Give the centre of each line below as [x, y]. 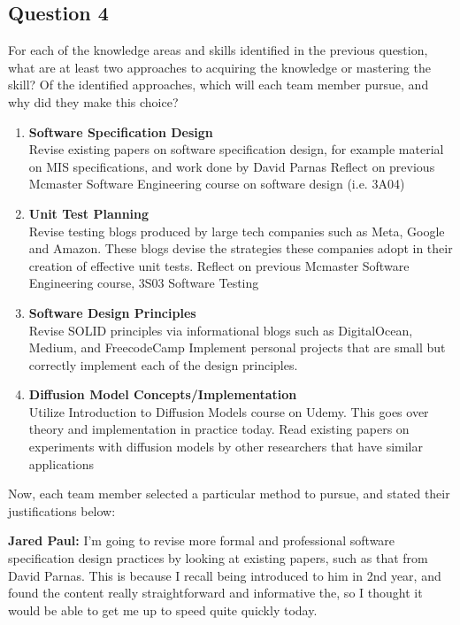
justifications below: [62, 510]
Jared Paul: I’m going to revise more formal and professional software [202, 540]
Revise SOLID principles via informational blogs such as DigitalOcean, [221, 330]
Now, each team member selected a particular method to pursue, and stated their [229, 494]
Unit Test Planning [89, 213]
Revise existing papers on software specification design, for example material [236, 149]
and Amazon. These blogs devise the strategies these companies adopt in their [241, 248]
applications [61, 463]
